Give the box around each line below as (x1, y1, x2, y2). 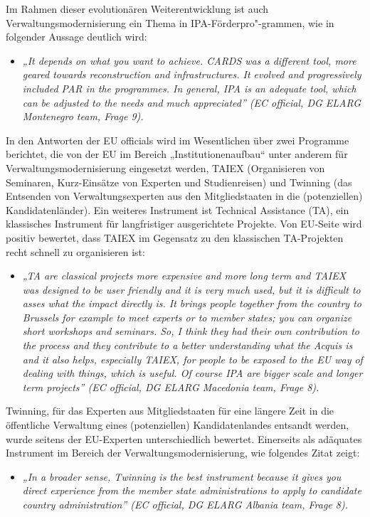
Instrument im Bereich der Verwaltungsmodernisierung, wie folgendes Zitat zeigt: (6, 445, 360, 460)
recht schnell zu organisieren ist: (6, 244, 145, 259)
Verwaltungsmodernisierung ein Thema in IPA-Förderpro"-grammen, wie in (6, 15, 334, 30)
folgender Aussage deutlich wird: (6, 29, 147, 44)
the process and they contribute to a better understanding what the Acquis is (22, 338, 353, 353)
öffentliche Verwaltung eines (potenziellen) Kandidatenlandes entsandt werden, (6, 417, 349, 432)
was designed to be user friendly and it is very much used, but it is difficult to (22, 282, 361, 297)
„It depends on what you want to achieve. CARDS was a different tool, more (22, 53, 356, 68)
